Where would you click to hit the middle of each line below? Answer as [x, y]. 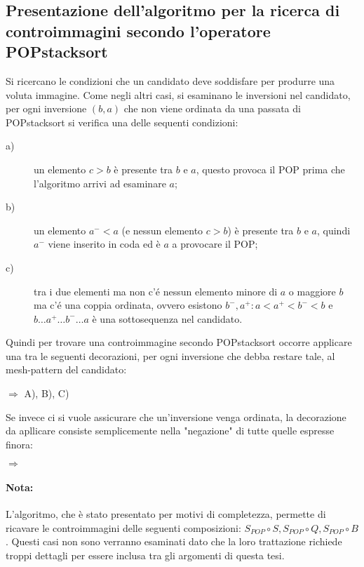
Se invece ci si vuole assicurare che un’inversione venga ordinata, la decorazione [176, 416]
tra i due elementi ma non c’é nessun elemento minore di [156, 291]
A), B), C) [47, 393]
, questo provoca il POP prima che [270, 169]
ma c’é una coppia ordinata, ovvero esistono [128, 305]
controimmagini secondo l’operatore [138, 31]
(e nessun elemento [162, 230]
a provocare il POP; [215, 244]
